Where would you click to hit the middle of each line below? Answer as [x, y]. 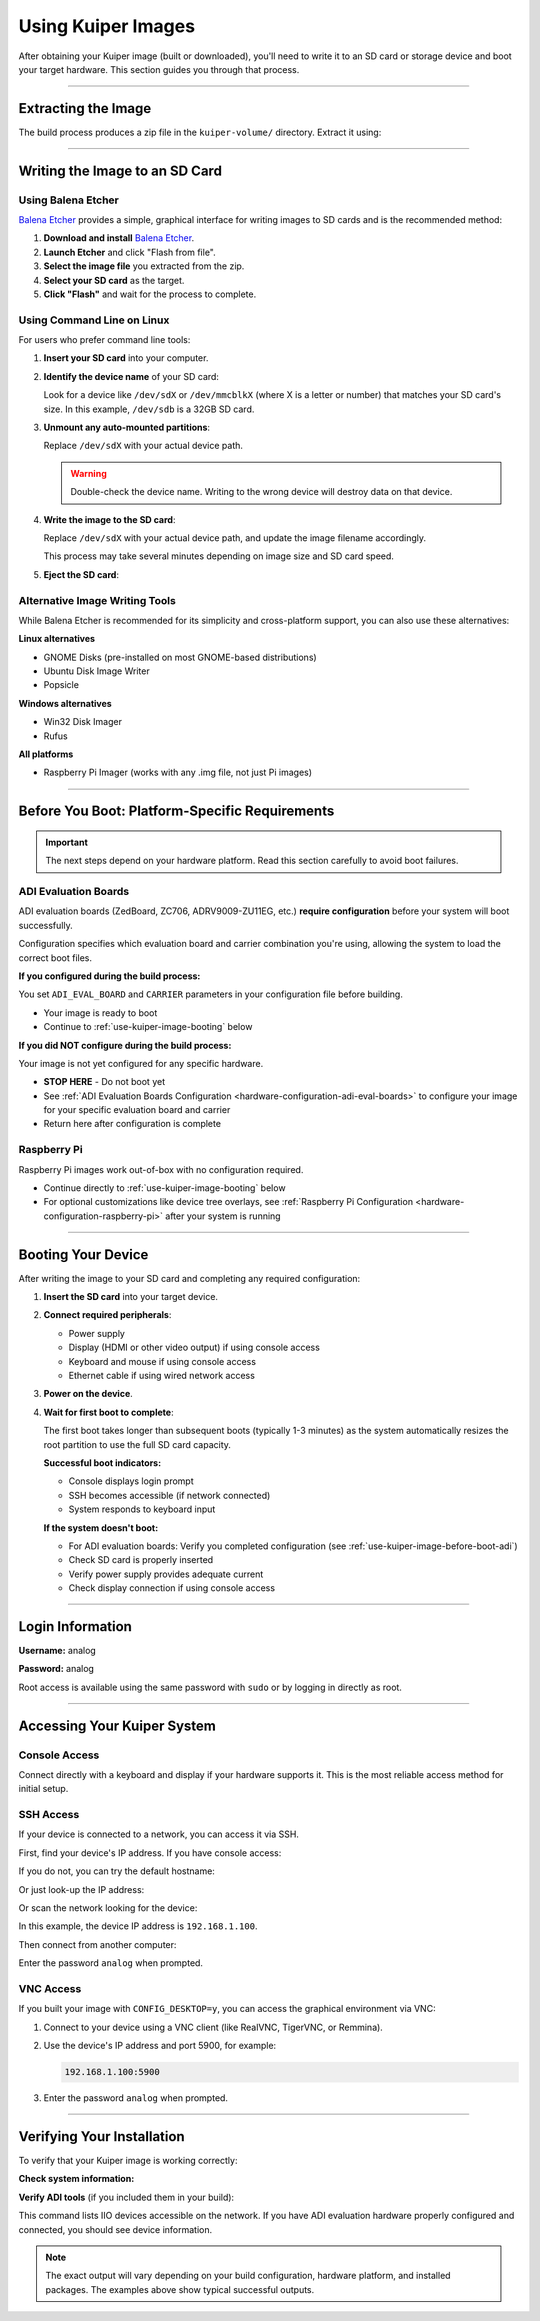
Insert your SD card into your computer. [126, 358]
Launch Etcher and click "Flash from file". [129, 252]
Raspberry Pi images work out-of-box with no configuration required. [161, 1169]
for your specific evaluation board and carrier [137, 1110]
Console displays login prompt [131, 1481]
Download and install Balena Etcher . [119, 238]
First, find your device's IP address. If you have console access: [150, 1852]
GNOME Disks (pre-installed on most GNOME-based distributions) [180, 657]
